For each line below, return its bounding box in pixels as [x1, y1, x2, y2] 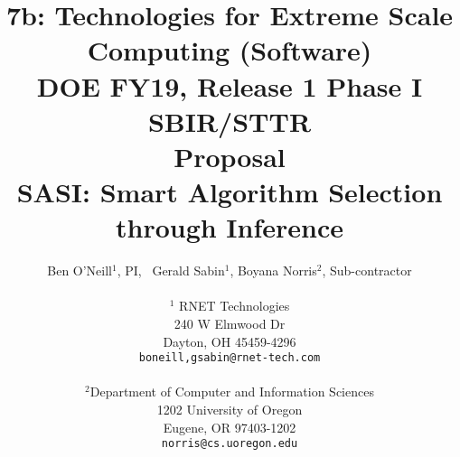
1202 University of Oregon [156, 400, 303, 419]
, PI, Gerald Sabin [117, 261, 225, 280]
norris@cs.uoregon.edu [161, 437, 298, 451]
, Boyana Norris [230, 261, 317, 280]
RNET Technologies [179, 296, 290, 315]
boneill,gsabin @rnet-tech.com [138, 351, 321, 365]
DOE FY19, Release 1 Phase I [36, 67, 423, 104]
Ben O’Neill [47, 261, 113, 280]
